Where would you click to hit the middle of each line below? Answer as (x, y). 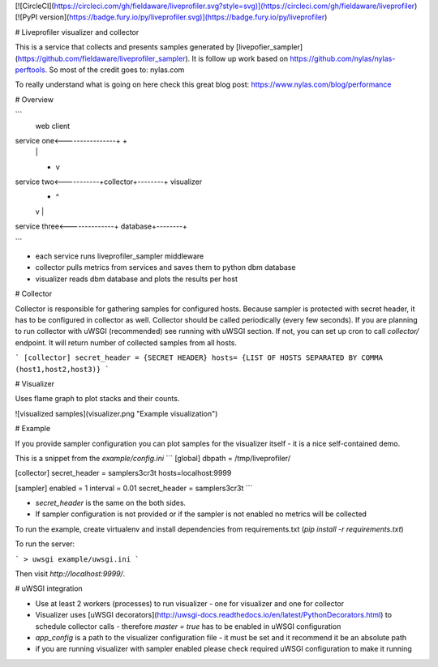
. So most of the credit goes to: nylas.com (115, 70)
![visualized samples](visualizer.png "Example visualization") (116, 413)
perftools (30, 70)
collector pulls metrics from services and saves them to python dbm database (165, 267)
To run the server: (45, 544)
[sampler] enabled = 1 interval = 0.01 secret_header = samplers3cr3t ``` (134, 488)
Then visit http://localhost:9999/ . (70, 574)
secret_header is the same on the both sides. (111, 503)
